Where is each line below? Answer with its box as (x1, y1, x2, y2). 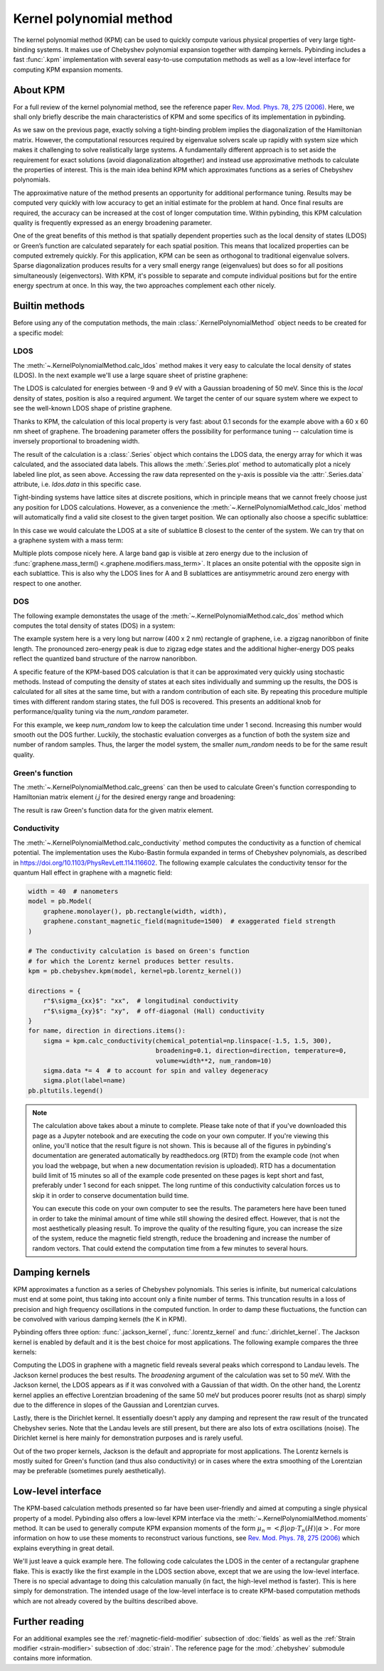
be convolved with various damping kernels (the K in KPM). (13, 1314, 187, 1323)
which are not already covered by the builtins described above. (13, 1596, 198, 1605)
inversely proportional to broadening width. (13, 437, 140, 446)
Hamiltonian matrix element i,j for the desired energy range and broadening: (13, 793, 236, 801)
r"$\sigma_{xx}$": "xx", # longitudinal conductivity (43, 997, 238, 1005)
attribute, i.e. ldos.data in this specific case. (13, 480, 142, 488)
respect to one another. (13, 579, 82, 587)
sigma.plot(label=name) (43, 1077, 126, 1085)
